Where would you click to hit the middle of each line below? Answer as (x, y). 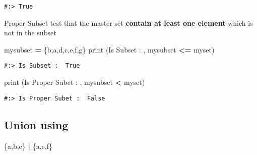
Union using (36, 124)
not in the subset (30, 33)
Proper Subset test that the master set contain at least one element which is (128, 22)
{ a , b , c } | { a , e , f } (28, 146)
